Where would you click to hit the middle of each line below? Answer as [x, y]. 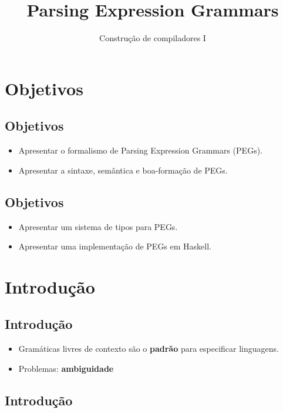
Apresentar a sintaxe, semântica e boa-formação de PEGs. [123, 170]
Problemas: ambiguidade [66, 368]
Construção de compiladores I [153, 38]
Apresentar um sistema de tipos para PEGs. [98, 226]
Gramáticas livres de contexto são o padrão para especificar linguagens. [149, 349]
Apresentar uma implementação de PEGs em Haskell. [115, 246]
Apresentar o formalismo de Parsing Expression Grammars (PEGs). [140, 150]
